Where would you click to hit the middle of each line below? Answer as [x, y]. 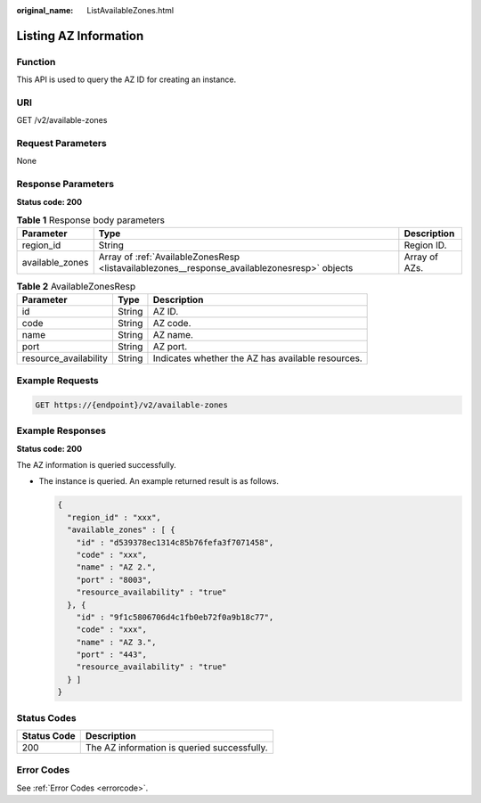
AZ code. [172, 323]
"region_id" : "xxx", [114, 517]
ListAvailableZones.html [130, 10]
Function [36, 61]
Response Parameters [65, 184]
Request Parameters [61, 143]
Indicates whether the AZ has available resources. [257, 358]
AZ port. [170, 346]
